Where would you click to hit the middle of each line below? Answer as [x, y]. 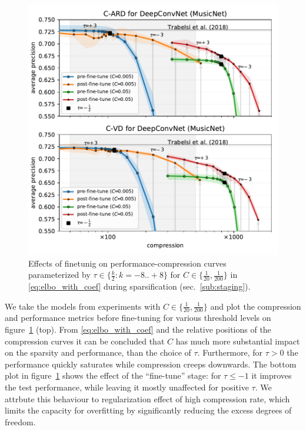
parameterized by [59, 275]
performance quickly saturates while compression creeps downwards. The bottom [151, 364]
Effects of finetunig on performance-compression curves [127, 263]
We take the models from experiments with [83, 306]
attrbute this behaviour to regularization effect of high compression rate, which [147, 398]
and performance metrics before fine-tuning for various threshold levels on [138, 318]
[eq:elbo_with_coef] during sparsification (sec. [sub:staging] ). [139, 286]
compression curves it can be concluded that [85, 341]
